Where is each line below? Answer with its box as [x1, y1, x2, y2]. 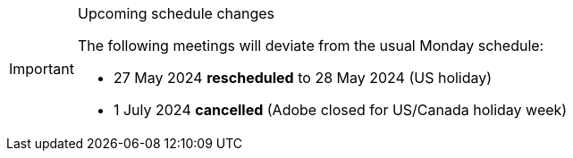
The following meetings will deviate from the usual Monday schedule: [77, 37, 544, 54]
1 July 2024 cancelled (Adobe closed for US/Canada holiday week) [113, 101, 568, 119]
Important [9, 60, 74, 78]
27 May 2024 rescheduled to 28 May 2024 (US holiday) [113, 69, 493, 87]
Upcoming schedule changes [77, 4, 275, 22]
